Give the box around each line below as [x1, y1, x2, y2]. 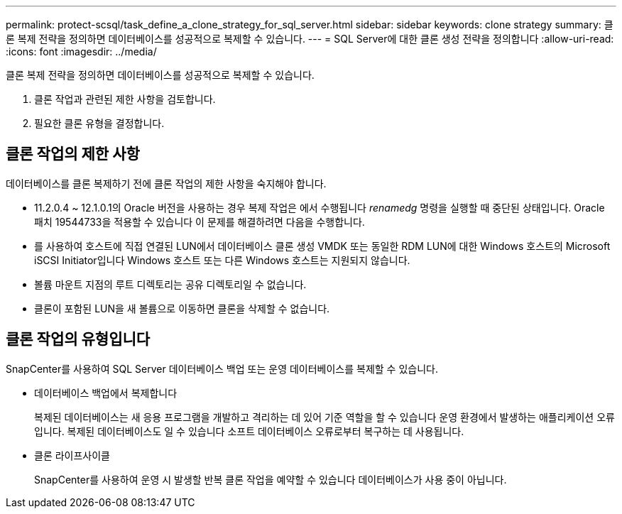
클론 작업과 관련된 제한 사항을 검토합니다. [34, 93, 216, 105]
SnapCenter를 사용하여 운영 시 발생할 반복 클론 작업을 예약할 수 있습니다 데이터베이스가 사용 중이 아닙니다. [34, 473, 507, 486]
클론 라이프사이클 [34, 449, 110, 461]
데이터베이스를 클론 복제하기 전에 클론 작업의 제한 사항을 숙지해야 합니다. [6, 177, 327, 190]
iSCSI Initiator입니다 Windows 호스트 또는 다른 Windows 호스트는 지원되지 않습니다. [34, 253, 410, 266]
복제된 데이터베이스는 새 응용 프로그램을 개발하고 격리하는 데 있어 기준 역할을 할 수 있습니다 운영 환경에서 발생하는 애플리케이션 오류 [34, 410, 615, 423]
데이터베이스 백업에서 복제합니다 [34, 386, 178, 399]
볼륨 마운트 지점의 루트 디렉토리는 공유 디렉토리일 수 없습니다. [34, 278, 307, 290]
